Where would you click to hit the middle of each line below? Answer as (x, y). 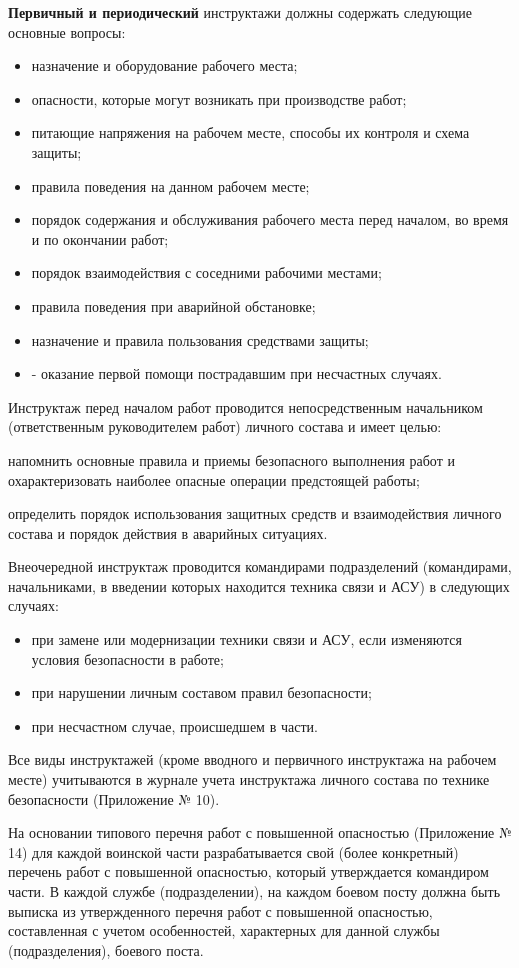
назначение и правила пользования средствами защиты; (200, 339)
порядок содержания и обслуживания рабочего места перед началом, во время (270, 219)
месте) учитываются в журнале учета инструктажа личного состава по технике (249, 779)
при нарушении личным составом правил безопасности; (201, 692)
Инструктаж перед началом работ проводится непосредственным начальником (245, 406)
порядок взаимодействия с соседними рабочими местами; (206, 272)
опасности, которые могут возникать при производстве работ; (219, 98)
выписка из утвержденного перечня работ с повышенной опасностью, (220, 910)
